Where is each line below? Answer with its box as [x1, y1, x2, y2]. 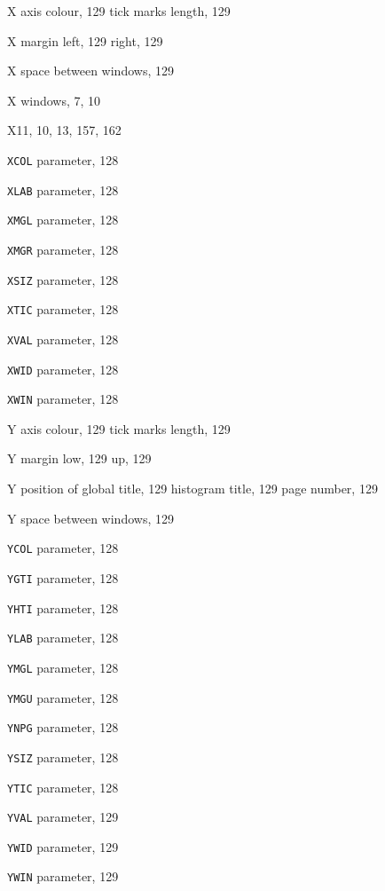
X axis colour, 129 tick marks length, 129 [7, 2, 231, 20]
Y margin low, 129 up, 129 [7, 449, 152, 468]
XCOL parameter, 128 [7, 150, 119, 169]
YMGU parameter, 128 [7, 688, 119, 706]
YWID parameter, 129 [7, 837, 119, 856]
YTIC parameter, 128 [7, 777, 119, 796]
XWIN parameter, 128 [7, 390, 119, 408]
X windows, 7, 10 [7, 91, 101, 109]
